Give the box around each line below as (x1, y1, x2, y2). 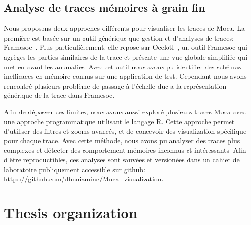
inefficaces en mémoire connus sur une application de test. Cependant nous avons (4, 71, 247, 81)
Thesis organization (4, 202, 138, 222)
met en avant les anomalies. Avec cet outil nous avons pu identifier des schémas (4, 61, 241, 71)
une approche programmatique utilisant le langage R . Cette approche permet (4, 116, 235, 126)
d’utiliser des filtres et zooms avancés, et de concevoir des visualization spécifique (4, 126, 247, 136)
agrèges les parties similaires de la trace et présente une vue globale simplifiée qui (4, 51, 248, 62)
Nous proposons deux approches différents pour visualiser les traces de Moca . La (4, 23, 245, 33)
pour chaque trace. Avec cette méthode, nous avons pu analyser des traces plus (4, 135, 240, 145)
